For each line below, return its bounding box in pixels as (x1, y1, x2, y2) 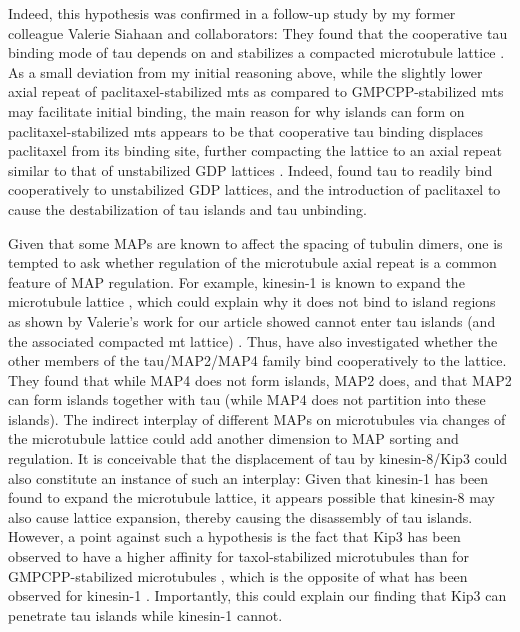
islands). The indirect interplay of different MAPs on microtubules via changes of (8, 408, 506, 429)
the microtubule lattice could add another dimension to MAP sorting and (8, 428, 459, 449)
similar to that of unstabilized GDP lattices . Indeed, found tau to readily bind (8, 159, 493, 180)
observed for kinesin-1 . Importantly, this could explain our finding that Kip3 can (8, 585, 507, 606)
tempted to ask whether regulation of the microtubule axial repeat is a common (8, 252, 497, 273)
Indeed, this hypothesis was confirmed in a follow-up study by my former (8, 3, 456, 23)
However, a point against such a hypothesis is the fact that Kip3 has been (8, 526, 461, 547)
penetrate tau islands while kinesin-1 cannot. (8, 604, 283, 625)
